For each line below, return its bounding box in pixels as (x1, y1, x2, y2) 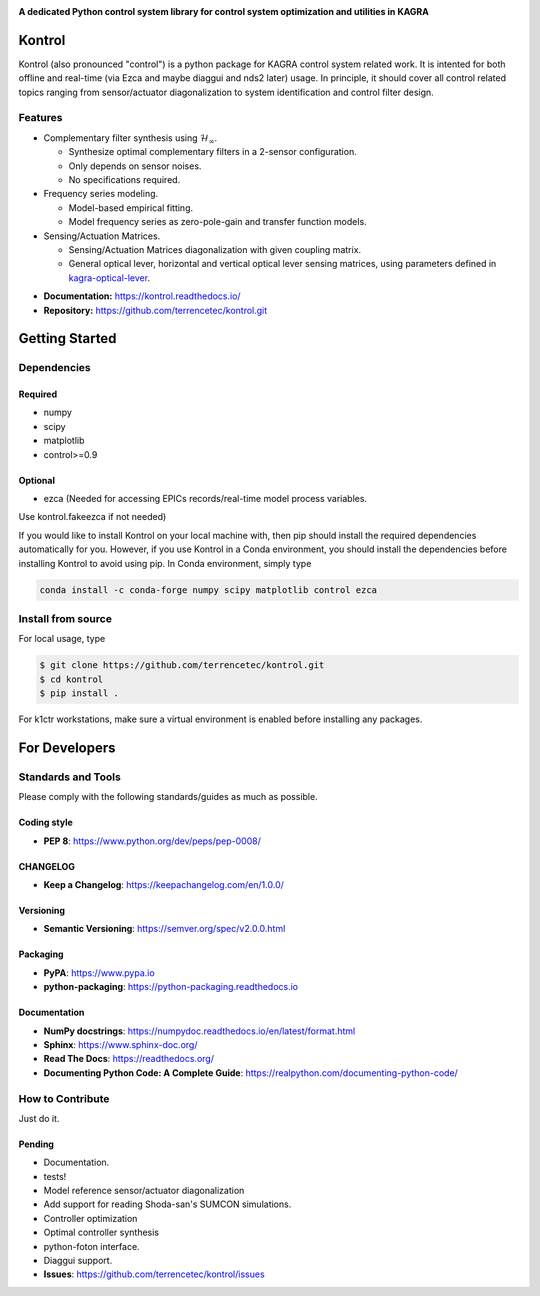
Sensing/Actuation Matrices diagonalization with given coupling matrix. (68, 243, 362, 255)
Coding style (18, 816, 74, 829)
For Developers (18, 739, 116, 756)
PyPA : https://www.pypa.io (43, 966, 155, 979)
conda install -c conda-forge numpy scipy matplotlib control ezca (39, 584, 378, 595)
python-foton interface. (43, 1240, 140, 1252)
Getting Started (18, 330, 117, 347)
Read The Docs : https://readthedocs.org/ (43, 1053, 215, 1065)
